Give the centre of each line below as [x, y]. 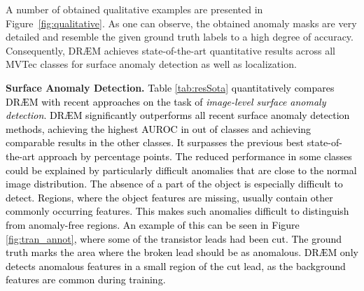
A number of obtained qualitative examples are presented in [134, 9]
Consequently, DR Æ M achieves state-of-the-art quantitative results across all [171, 50]
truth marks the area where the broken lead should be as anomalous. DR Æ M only [182, 252]
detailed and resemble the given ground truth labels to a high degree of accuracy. [180, 37]
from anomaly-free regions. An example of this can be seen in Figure [153, 224]
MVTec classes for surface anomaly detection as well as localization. [151, 64]
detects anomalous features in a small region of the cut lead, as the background [176, 265]
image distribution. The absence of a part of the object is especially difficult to [174, 184]
